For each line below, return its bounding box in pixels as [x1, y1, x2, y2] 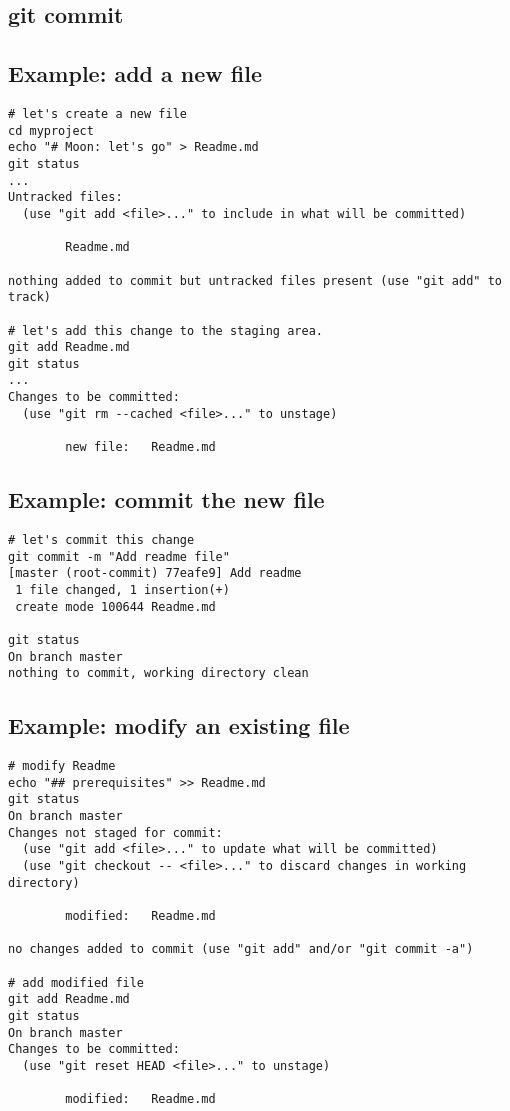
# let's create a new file [8, 106, 187, 121]
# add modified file [8, 975, 145, 990]
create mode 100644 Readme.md [15, 599, 216, 614]
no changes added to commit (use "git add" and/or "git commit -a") [8, 942, 474, 957]
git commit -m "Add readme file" [8, 549, 230, 564]
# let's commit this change [8, 532, 195, 547]
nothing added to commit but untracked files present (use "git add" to [8, 273, 502, 288]
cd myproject [8, 123, 94, 138]
